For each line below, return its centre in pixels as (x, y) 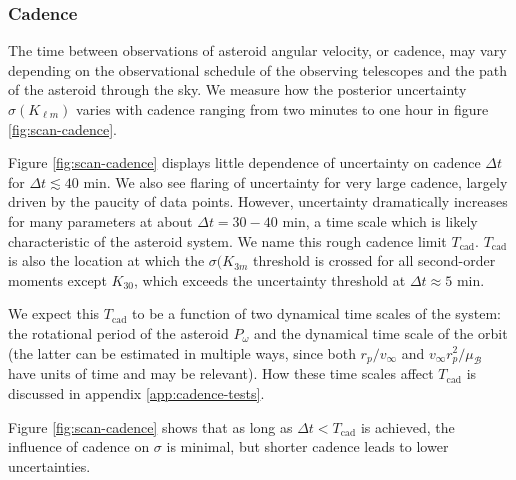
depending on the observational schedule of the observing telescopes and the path (258, 69)
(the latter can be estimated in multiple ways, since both (182, 352)
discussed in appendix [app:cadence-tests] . (136, 392)
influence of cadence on (79, 446)
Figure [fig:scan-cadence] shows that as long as (150, 426)
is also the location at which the (106, 260)
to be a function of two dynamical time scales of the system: (316, 313)
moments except (57, 279)
